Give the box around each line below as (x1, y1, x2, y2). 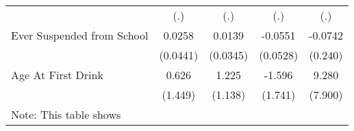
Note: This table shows (11, 106, 121, 122)
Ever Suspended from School (11, 27, 149, 43)
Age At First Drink (11, 67, 103, 83)
